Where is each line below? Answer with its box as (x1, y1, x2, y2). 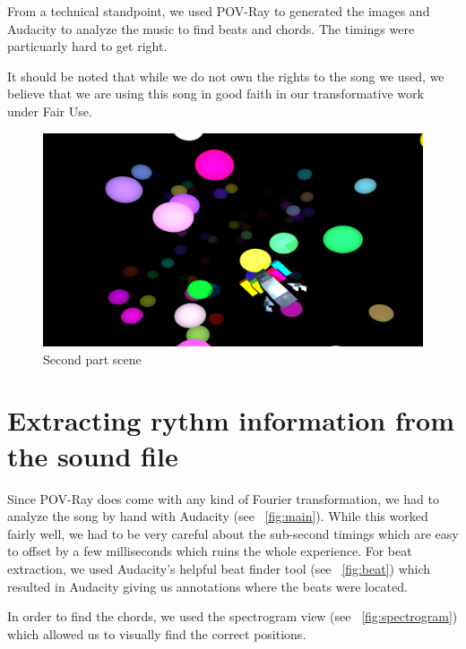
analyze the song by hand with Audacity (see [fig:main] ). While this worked (7, 507, 428, 525)
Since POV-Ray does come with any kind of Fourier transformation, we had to (7, 489, 439, 508)
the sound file (7, 437, 178, 474)
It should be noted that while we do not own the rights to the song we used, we (7, 66, 444, 85)
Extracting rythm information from (7, 402, 454, 439)
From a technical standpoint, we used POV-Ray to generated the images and (7, 2, 430, 20)
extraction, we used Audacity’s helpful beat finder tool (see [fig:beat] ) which (7, 559, 431, 577)
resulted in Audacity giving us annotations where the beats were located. (7, 576, 408, 595)
